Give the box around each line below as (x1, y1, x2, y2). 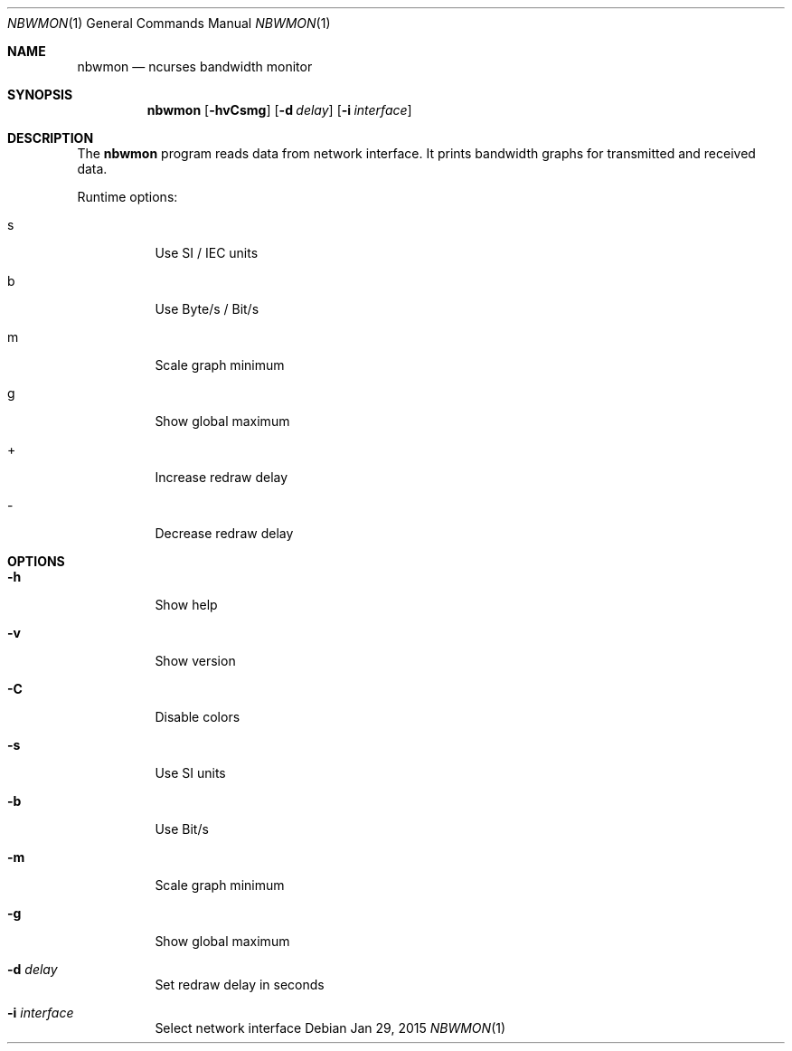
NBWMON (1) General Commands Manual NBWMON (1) (7, 15, 331, 31)
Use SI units (155, 765, 226, 781)
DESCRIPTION (7, 130, 94, 146)
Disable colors (155, 709, 240, 724)
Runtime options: (77, 189, 178, 204)
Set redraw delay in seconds (155, 977, 325, 992)
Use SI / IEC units (155, 245, 259, 260)
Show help (155, 597, 218, 612)
